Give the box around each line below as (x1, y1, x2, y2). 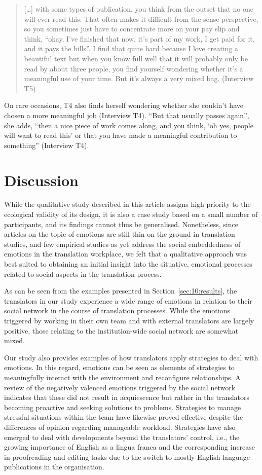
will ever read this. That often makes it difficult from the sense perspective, (24, 13, 258, 24)
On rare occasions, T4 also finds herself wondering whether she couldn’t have (4, 100, 243, 111)
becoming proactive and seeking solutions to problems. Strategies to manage (4, 401, 241, 412)
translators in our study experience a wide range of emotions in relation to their (4, 295, 252, 306)
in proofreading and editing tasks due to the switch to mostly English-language (4, 451, 250, 462)
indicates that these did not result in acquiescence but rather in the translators (4, 392, 250, 403)
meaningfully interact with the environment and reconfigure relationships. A (4, 372, 241, 382)
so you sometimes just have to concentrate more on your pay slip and (24, 23, 240, 34)
